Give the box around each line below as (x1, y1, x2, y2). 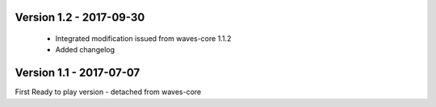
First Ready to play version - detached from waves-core (15, 87, 202, 97)
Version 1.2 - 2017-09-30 (15, 10, 145, 24)
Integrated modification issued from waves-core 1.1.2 (55, 34, 232, 43)
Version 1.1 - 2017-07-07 (15, 66, 140, 80)
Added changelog (55, 45, 115, 55)
